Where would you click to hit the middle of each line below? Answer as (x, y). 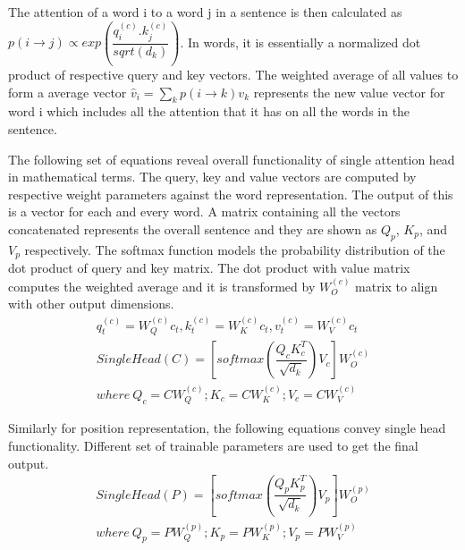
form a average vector (68, 92)
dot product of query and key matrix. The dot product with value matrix (209, 268)
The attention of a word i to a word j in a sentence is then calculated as (205, 12)
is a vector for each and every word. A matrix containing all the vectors (204, 212)
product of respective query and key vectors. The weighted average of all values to (233, 74)
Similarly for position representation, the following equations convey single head (227, 428)
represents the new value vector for (349, 92)
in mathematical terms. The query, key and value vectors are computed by (212, 177)
